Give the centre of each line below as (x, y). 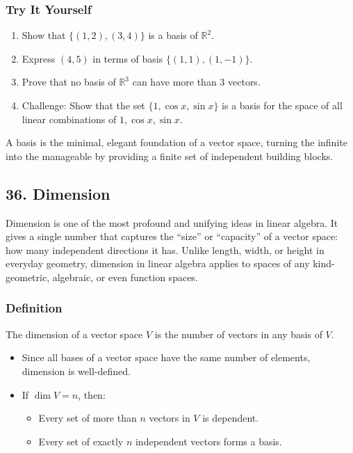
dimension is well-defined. (76, 371)
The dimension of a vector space (74, 334)
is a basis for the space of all (282, 105)
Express (39, 58)
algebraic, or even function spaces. (125, 277)
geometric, (28, 277)
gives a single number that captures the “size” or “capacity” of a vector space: (172, 236)
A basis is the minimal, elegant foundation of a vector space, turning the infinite (176, 142)
